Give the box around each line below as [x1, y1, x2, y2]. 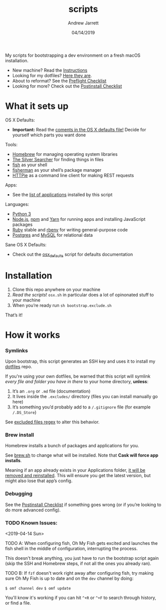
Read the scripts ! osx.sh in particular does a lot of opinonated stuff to [12, 292, 154, 298]
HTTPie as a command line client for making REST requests [12, 172, 134, 178]
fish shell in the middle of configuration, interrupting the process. [5, 545, 138, 551]
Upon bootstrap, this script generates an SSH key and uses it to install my [5, 358, 156, 364]
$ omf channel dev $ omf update [5, 586, 71, 591]
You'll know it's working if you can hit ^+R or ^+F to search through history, [5, 595, 157, 601]
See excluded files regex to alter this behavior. [5, 419, 100, 425]
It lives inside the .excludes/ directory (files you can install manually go [12, 394, 158, 400]
